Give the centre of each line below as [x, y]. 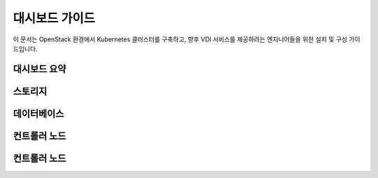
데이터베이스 [38, 113]
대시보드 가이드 [54, 18]
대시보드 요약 [40, 69]
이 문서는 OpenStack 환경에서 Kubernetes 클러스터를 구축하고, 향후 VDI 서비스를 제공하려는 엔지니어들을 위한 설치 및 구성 [180, 39]
